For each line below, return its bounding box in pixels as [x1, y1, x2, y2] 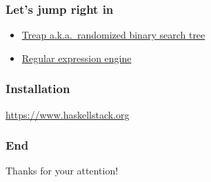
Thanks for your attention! [6, 163, 119, 178]
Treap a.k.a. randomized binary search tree [21, 28, 205, 42]
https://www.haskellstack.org [6, 107, 130, 121]
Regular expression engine [21, 50, 132, 65]
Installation [6, 80, 70, 97]
